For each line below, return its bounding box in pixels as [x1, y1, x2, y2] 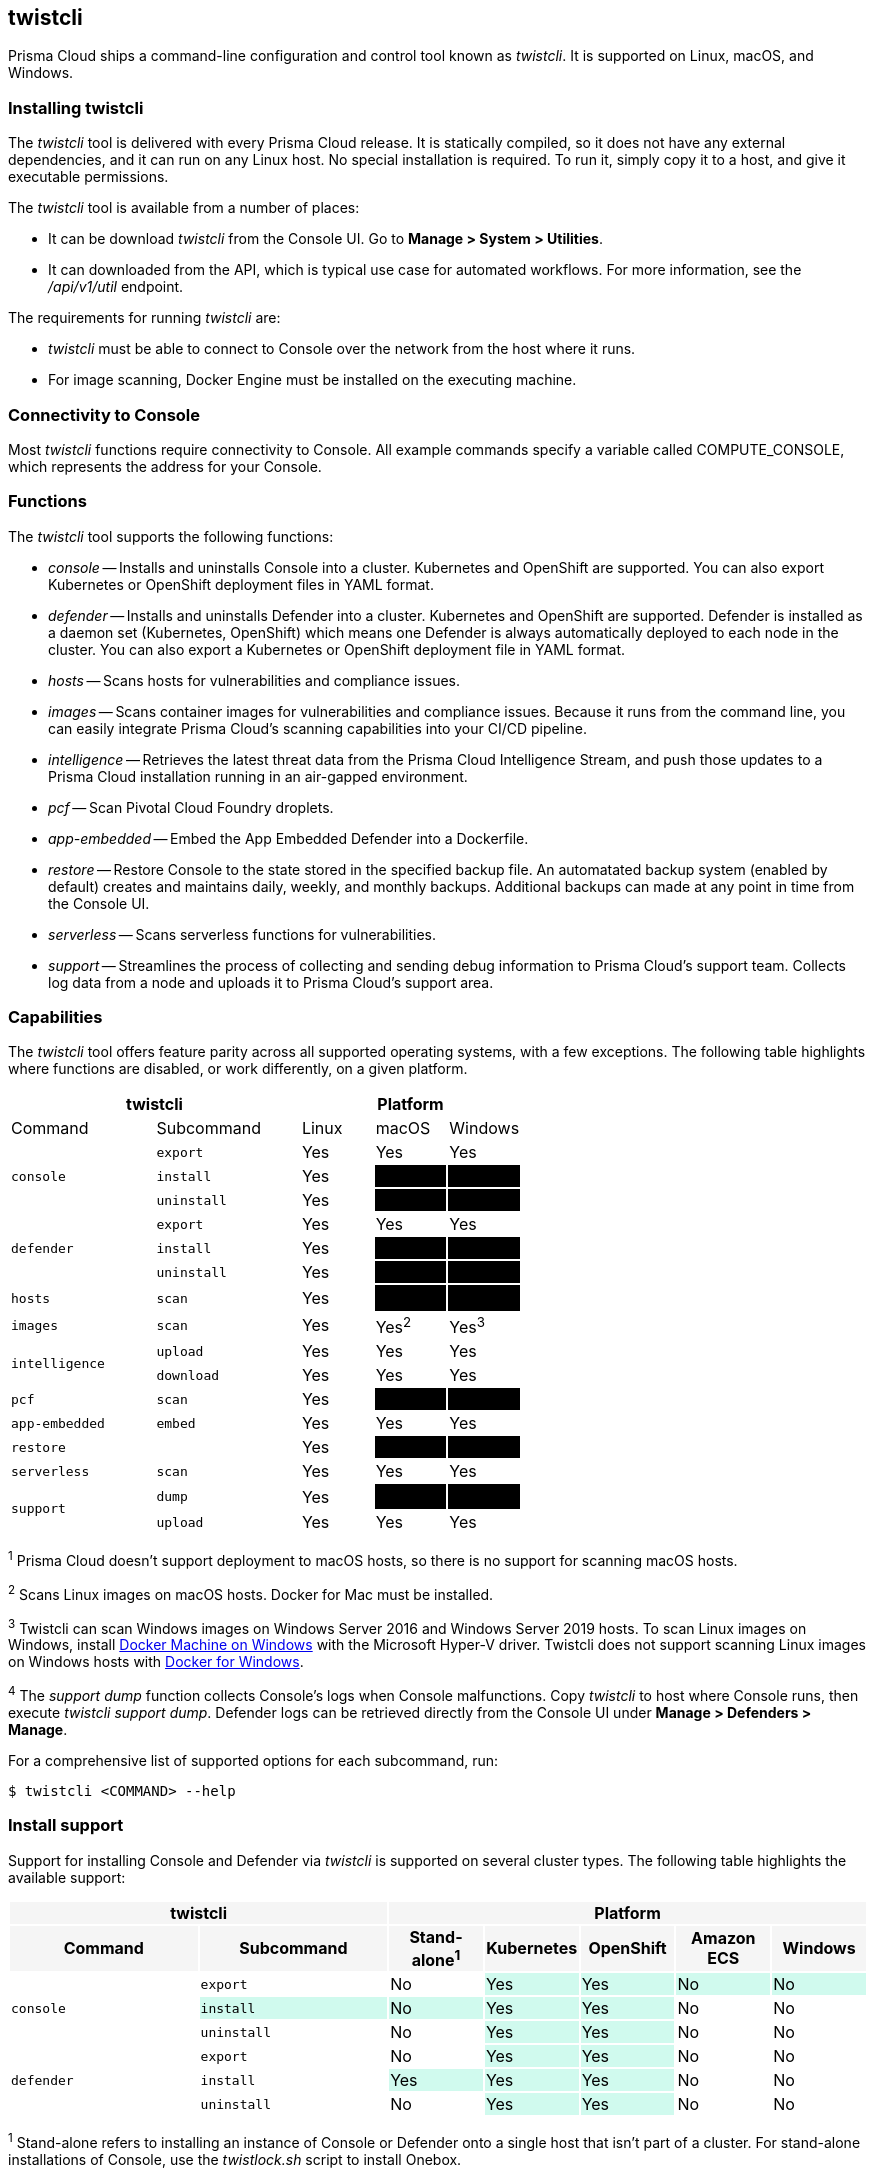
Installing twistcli [8, 97, 144, 118]
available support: [8, 1868, 126, 1886]
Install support [8, 1815, 124, 1836]
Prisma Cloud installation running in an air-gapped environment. [48, 767, 468, 785]
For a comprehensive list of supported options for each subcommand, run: [8, 1752, 499, 1770]
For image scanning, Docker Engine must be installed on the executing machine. [48, 371, 577, 389]
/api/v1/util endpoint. [48, 278, 184, 296]
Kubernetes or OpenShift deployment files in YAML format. [48, 575, 434, 593]
